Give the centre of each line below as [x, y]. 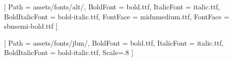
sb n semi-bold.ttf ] [31, 26]
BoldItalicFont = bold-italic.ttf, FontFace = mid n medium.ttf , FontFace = [117, 16]
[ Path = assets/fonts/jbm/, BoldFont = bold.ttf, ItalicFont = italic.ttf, [114, 42]
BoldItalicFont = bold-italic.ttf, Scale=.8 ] [69, 52]
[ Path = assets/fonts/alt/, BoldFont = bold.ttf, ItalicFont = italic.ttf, [112, 6]
